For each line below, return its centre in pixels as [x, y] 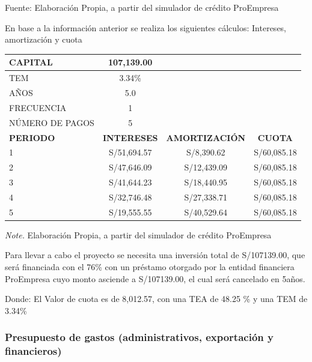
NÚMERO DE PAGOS [52, 122]
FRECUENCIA [38, 107]
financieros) [33, 351]
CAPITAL [31, 62]
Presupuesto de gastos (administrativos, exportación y [139, 337]
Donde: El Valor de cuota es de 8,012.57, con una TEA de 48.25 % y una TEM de [156, 299]
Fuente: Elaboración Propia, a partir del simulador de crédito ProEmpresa [142, 7]
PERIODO [32, 137]
